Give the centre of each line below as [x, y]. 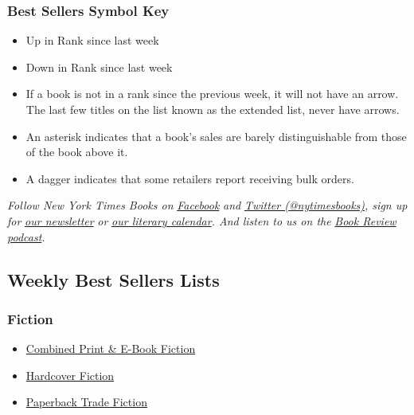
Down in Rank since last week [99, 67]
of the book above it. [77, 152]
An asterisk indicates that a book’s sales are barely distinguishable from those [216, 136]
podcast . [26, 236]
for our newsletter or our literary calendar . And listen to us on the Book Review [202, 220]
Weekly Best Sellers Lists [113, 279]
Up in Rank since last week [92, 40]
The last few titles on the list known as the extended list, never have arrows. [213, 109]
